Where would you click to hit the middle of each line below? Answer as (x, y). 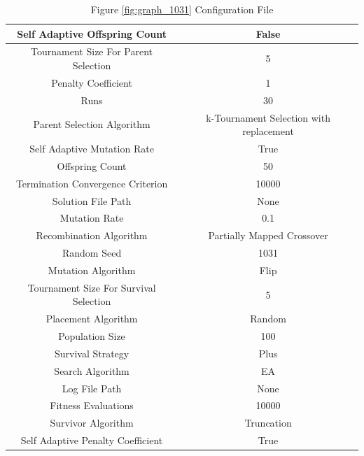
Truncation (268, 423)
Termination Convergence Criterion (92, 183)
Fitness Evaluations (92, 405)
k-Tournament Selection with (268, 117)
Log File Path (92, 388)
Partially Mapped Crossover (268, 235)
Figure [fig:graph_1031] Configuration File (182, 9)
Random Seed (92, 253)
